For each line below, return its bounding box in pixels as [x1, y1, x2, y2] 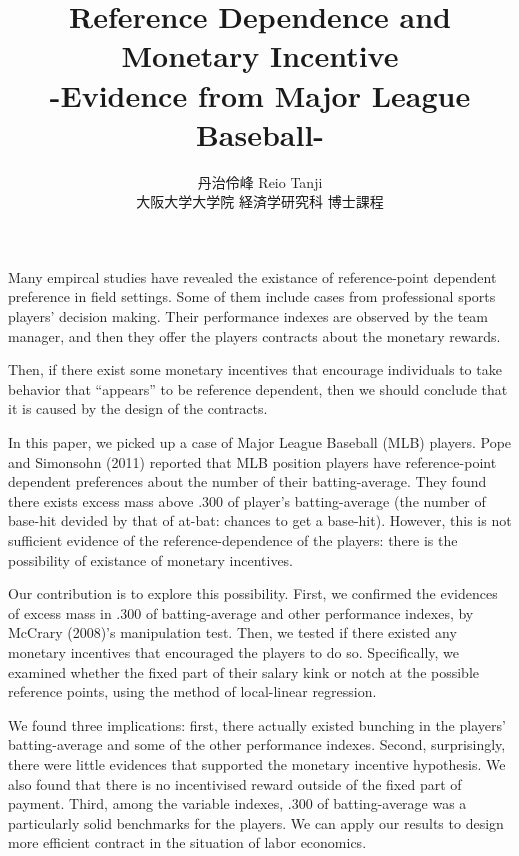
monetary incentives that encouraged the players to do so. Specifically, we [8, 641, 460, 662]
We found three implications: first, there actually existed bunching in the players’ [8, 714, 506, 735]
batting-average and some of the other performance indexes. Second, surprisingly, [8, 734, 506, 755]
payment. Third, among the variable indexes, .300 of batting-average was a [8, 793, 467, 814]
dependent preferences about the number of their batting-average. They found [8, 471, 487, 492]
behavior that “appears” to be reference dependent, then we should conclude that [8, 378, 508, 399]
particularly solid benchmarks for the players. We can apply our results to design [8, 812, 504, 833]
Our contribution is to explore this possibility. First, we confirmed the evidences [8, 583, 498, 604]
